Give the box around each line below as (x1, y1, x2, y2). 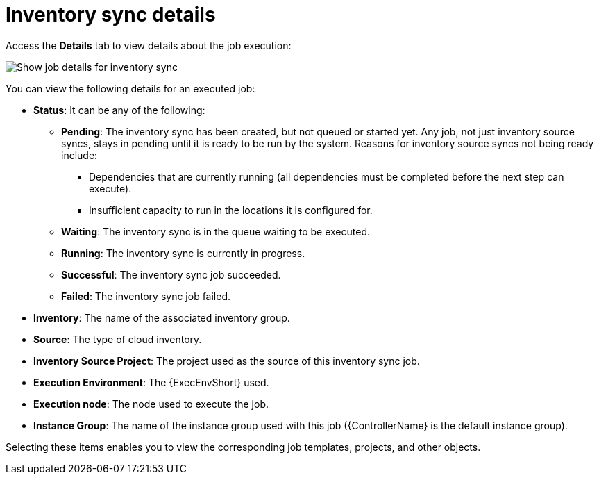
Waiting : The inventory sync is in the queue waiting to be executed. (61, 225, 371, 238)
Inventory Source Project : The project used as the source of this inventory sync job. (33, 354, 420, 367)
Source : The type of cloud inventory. (33, 333, 202, 345)
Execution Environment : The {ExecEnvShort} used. (33, 376, 269, 388)
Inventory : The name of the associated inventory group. (33, 311, 290, 324)
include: (61, 149, 98, 161)
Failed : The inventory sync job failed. (61, 290, 231, 302)
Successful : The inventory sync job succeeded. (61, 268, 281, 281)
